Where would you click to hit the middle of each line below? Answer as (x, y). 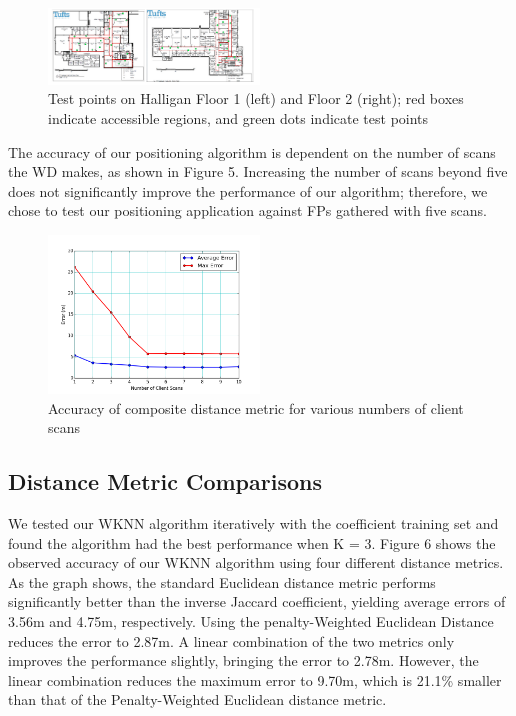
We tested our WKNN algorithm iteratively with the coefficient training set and (253, 522)
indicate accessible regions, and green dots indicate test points (238, 118)
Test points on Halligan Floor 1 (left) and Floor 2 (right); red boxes (256, 98)
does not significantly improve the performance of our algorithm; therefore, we (248, 190)
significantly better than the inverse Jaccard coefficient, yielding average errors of (257, 601)
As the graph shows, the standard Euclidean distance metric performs (222, 581)
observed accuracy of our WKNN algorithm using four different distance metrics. (256, 562)
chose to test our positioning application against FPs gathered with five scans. (247, 210)
